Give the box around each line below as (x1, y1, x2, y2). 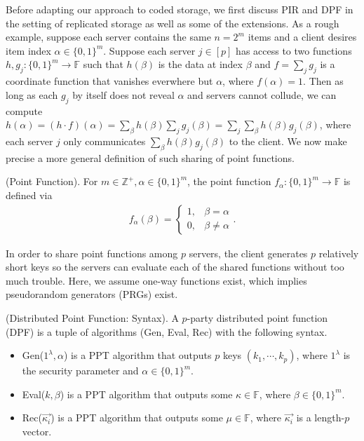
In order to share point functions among (6, 245, 178, 260)
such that (83, 57, 123, 72)
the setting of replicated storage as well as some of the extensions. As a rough (6, 15, 339, 30)
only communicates (63, 133, 146, 148)
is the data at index (158, 57, 243, 72)
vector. (22, 423, 52, 438)
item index (6, 43, 51, 57)
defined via (6, 187, 53, 202)
